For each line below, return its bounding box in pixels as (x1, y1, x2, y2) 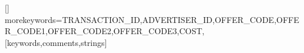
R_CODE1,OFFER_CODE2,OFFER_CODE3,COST (5, 25, 203, 37)
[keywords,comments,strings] (5, 36, 107, 48)
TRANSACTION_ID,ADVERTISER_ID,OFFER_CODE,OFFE (62, 13, 299, 25)
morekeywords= (5, 13, 62, 25)
